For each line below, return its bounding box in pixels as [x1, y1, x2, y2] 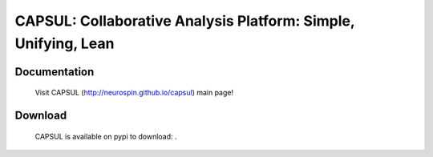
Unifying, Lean [14, 34, 115, 52]
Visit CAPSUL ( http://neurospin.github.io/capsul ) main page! [34, 88, 234, 98]
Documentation [14, 65, 95, 78]
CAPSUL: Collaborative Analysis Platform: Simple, [14, 12, 355, 30]
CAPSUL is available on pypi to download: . [34, 131, 177, 141]
